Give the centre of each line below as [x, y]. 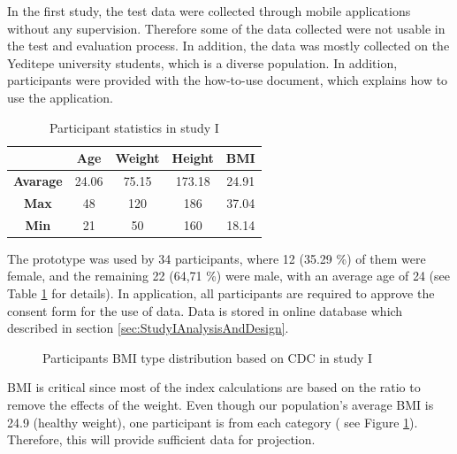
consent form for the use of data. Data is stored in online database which [205, 310]
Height [193, 158]
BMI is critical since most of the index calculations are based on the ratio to [214, 387]
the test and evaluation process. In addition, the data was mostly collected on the [228, 46]
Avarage [38, 181]
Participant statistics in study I [134, 127]
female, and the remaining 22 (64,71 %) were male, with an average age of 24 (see [229, 276]
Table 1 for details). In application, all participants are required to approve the [221, 292]
